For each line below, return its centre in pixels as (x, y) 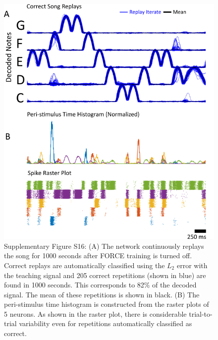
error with (192, 265)
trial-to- (201, 313)
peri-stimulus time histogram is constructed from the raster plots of (107, 304)
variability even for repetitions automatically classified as (106, 323)
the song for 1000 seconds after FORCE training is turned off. (98, 255)
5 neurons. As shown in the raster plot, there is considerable (95, 313)
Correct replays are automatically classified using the (84, 265)
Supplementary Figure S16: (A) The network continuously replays (104, 246)
